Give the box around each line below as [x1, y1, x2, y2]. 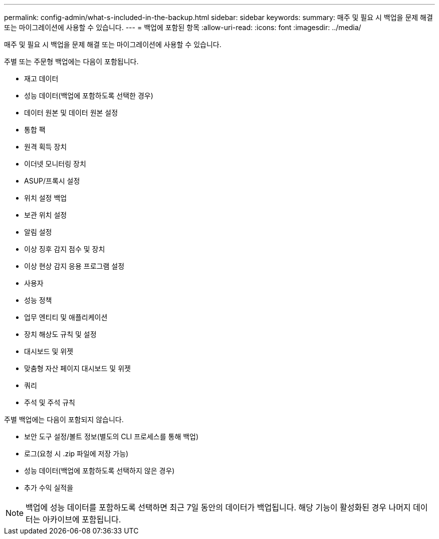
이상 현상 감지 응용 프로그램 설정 [24, 262, 125, 270]
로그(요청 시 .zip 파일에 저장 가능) [24, 449, 129, 458]
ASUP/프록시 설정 [24, 176, 80, 185]
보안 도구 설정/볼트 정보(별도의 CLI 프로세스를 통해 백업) [24, 432, 199, 441]
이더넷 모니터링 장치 [24, 159, 86, 168]
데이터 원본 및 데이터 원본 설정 [24, 108, 118, 117]
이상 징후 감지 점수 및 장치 [24, 245, 105, 253]
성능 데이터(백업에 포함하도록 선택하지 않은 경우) [24, 466, 175, 475]
